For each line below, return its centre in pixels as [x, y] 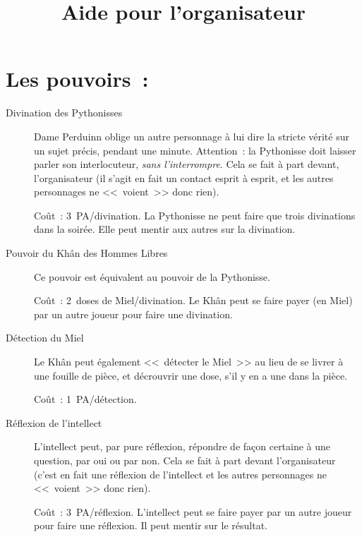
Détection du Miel [45, 338]
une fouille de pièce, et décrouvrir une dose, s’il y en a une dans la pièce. [191, 375]
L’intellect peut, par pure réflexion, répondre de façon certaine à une [182, 446]
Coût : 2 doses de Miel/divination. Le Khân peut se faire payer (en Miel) [193, 300]
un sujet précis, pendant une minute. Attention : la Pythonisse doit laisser [195, 150]
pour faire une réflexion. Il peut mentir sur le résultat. [151, 525]
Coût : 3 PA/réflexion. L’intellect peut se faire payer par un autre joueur [193, 511]
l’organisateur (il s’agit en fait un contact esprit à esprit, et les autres [184, 177]
